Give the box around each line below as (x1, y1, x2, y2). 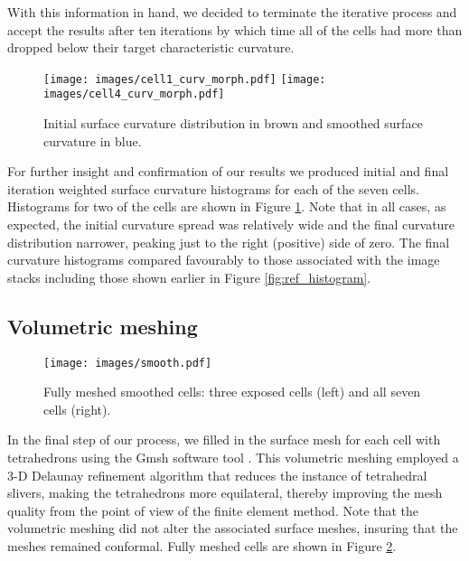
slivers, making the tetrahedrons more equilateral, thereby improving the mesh (7, 483, 443, 502)
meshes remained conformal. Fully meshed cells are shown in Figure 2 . (7, 537, 397, 556)
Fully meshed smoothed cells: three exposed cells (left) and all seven (43, 382, 421, 401)
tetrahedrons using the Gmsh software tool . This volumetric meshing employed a (7, 448, 459, 467)
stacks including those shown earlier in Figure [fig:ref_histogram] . (7, 267, 371, 286)
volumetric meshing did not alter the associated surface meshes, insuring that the (7, 519, 458, 538)
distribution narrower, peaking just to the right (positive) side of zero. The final (7, 232, 450, 251)
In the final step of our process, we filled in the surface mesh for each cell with (7, 430, 441, 449)
